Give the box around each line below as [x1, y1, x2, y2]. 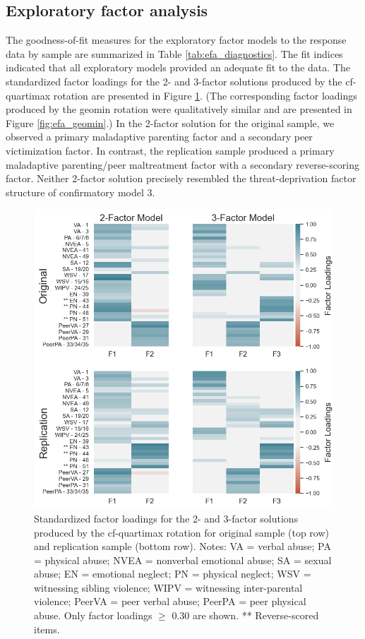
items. [34, 621, 60, 636]
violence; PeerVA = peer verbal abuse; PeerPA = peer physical [34, 594, 306, 609]
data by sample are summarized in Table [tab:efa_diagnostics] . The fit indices [6, 46, 343, 61]
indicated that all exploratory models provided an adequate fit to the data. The [6, 60, 350, 75]
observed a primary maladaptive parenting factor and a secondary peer [6, 129, 313, 144]
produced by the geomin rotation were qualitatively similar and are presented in [6, 102, 352, 117]
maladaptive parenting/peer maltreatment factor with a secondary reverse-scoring [6, 157, 360, 172]
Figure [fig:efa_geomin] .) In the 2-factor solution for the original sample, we [6, 115, 335, 130]
